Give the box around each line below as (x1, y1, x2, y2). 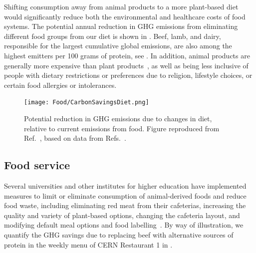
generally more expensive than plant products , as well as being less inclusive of (4, 60, 249, 70)
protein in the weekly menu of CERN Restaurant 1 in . (4, 239, 173, 250)
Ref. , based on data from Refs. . (24, 133, 126, 143)
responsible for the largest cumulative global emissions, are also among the (4, 40, 232, 51)
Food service (4, 157, 70, 173)
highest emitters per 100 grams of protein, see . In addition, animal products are (4, 50, 250, 60)
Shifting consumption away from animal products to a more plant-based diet (4, 1, 239, 11)
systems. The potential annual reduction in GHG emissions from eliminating (4, 21, 238, 31)
